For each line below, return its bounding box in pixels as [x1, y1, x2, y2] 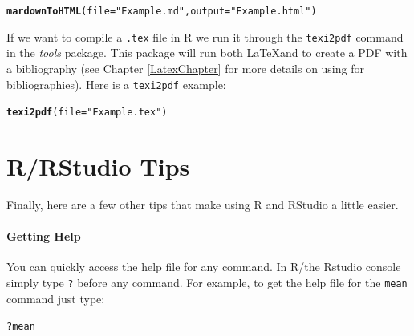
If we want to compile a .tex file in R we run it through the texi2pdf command [6, 28, 404, 45]
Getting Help [6, 228, 81, 245]
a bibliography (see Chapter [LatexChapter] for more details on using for [6, 59, 364, 76]
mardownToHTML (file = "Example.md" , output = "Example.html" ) [6, 6, 317, 17]
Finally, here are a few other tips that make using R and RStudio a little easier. [6, 196, 399, 213]
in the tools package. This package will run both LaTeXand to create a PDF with [6, 44, 408, 61]
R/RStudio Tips [6, 150, 190, 182]
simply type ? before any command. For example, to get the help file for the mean [6, 273, 408, 290]
